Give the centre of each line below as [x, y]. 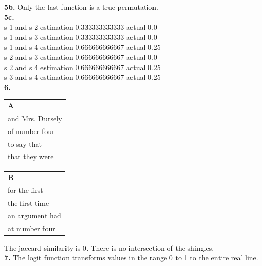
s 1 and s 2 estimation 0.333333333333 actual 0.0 [81, 27]
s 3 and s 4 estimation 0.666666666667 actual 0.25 [82, 77]
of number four [31, 131]
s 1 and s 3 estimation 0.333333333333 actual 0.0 [81, 37]
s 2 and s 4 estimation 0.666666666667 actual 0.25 [82, 67]
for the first [26, 190]
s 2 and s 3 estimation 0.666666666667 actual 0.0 [81, 57]
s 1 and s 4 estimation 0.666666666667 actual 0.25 [82, 47]
